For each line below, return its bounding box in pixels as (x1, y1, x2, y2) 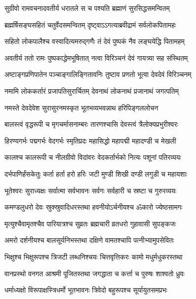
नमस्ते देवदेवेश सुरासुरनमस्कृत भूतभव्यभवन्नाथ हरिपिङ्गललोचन (4, 102, 158, 112)
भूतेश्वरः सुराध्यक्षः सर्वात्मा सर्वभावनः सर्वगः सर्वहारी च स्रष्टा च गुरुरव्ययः (4, 185, 177, 195)
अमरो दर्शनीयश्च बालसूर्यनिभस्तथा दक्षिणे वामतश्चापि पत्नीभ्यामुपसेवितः (4, 235, 174, 245)
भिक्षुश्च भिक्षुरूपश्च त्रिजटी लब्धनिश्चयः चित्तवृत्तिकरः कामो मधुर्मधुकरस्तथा (4, 251, 183, 262)
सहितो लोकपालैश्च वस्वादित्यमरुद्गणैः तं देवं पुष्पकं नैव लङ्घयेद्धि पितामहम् (4, 36, 185, 46)
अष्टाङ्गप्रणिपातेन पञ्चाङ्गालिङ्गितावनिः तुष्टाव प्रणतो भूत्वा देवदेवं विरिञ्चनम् (4, 69, 192, 79)
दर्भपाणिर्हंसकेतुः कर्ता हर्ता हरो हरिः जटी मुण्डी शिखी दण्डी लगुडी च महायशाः (4, 168, 188, 179)
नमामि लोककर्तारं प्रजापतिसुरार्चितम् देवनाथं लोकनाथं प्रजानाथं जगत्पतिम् (4, 85, 179, 96)
